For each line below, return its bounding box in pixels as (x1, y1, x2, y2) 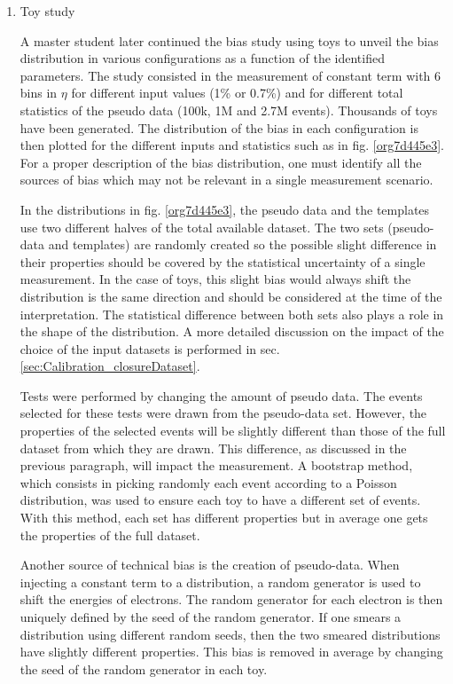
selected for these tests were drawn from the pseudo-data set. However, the (20, 404, 427, 422)
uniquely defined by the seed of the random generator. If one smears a (20, 608, 402, 625)
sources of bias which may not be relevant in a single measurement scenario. (20, 170, 433, 189)
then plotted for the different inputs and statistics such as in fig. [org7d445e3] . (20, 136, 444, 154)
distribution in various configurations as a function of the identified (20, 49, 385, 67)
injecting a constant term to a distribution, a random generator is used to (20, 572, 421, 591)
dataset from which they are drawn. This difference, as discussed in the (20, 438, 407, 457)
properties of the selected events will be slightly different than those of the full (20, 421, 446, 440)
